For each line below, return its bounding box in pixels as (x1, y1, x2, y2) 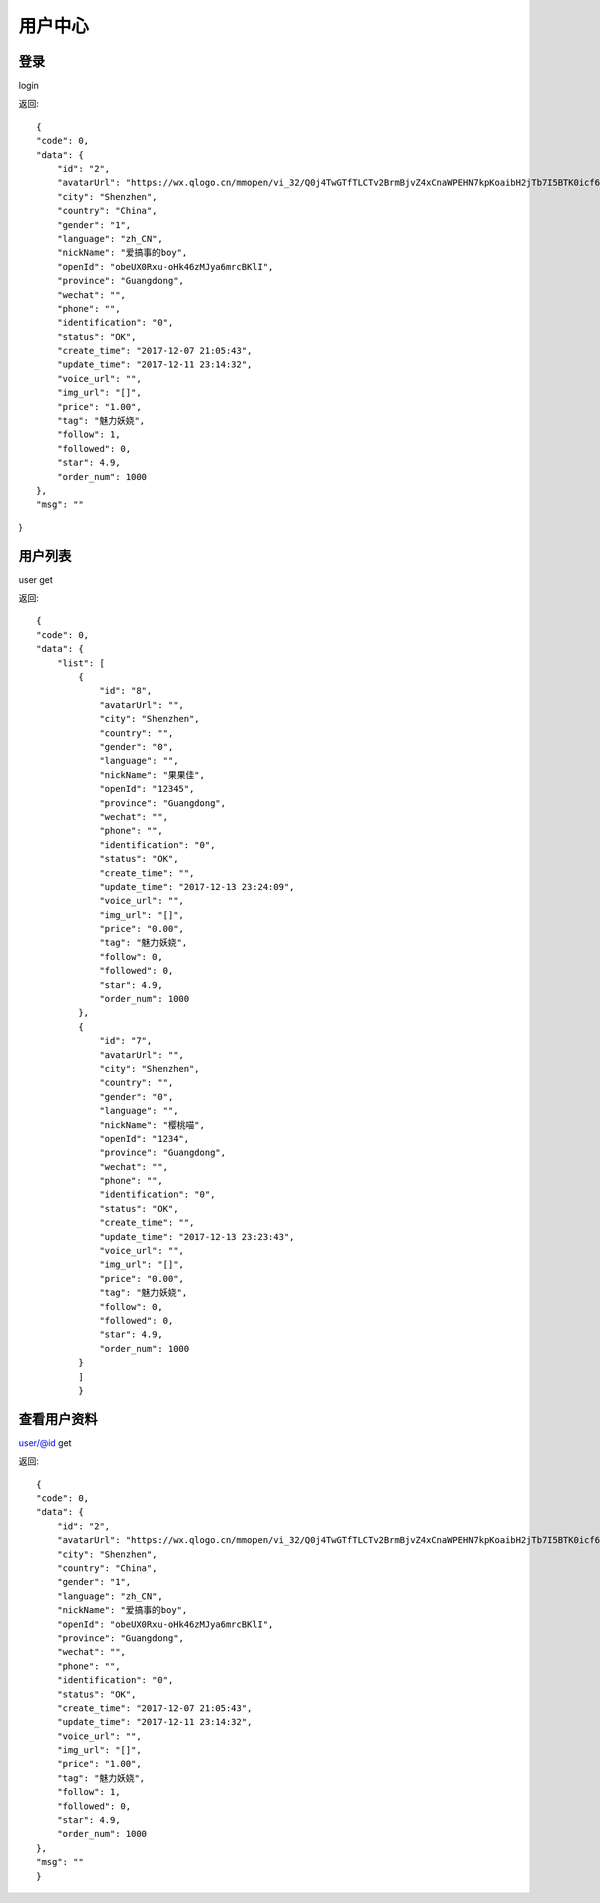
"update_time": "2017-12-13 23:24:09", (99, 881, 295, 892)
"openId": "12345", (99, 783, 195, 795)
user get (18, 573, 54, 585)
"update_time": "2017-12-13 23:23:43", (99, 1231, 295, 1242)
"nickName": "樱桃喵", (99, 1119, 205, 1130)
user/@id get (18, 1436, 72, 1449)
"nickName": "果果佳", (99, 769, 205, 780)
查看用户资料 (18, 1410, 98, 1427)
